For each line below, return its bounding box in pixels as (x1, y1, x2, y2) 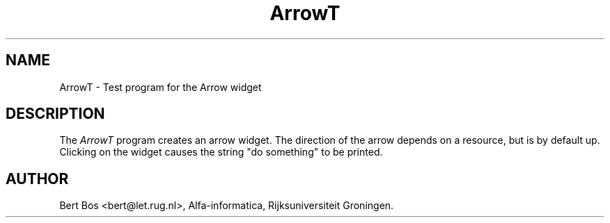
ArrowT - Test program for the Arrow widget (59, 81, 262, 93)
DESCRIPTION (6, 105, 105, 123)
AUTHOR (6, 170, 69, 188)
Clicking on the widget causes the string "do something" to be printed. (59, 146, 383, 158)
